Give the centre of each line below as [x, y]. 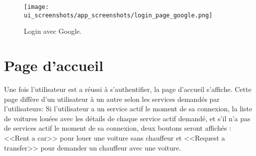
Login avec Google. [53, 31]
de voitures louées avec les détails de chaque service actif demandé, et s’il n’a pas [127, 118]
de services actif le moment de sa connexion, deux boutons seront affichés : [118, 128]
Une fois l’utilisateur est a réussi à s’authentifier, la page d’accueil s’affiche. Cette [128, 89]
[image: [37, 7]
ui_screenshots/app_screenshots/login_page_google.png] [118, 15]
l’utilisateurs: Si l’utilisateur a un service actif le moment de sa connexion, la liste [128, 109]
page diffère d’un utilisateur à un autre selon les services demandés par [112, 99]
